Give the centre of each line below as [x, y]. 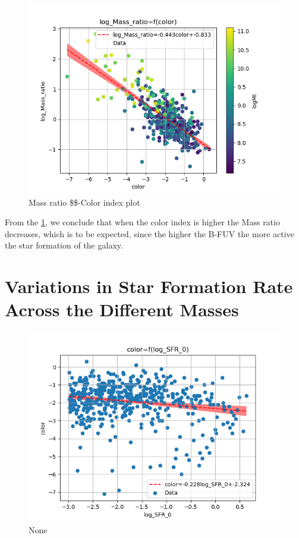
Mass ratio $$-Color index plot [84, 202]
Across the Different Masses [122, 309]
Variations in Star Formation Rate [149, 286]
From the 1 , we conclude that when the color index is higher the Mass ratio [142, 222]
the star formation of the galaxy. [64, 245]
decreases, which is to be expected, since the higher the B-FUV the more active [149, 233]
